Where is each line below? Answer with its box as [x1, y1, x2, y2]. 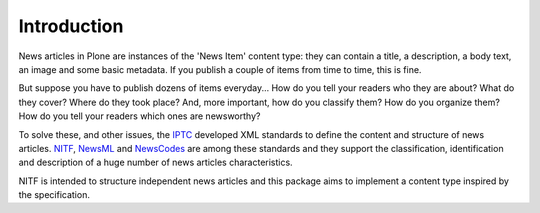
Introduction [18, 15, 124, 37]
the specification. [18, 189, 90, 201]
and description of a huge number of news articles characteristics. [18, 156, 294, 169]
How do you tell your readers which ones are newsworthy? [18, 110, 261, 122]
